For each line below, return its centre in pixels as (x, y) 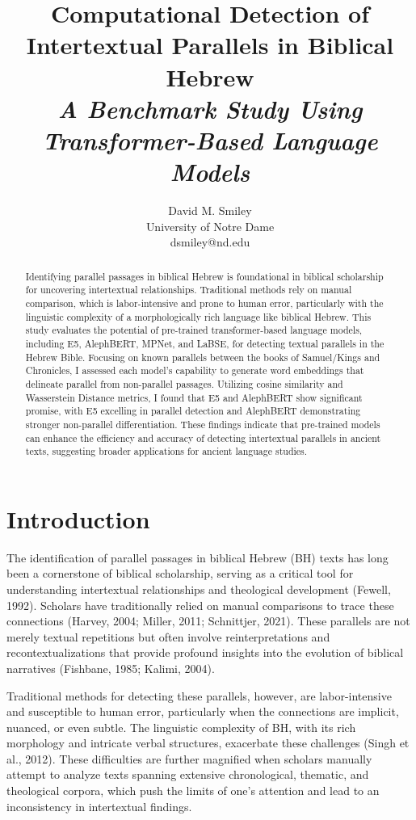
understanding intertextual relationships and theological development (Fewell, (199, 589)
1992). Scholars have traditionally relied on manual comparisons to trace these (200, 605)
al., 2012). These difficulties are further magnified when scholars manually (189, 758)
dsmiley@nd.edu (210, 242)
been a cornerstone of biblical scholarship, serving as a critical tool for (180, 573)
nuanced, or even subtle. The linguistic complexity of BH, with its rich (181, 727)
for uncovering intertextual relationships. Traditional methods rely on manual (189, 290)
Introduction (78, 518)
